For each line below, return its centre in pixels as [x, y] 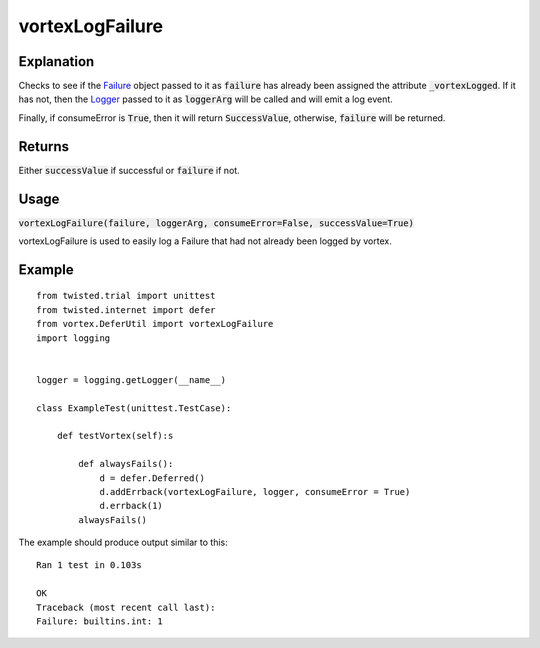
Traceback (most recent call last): [126, 607]
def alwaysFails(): [126, 464]
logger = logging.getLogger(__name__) [131, 379]
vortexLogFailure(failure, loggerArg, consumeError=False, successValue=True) [216, 223]
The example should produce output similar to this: [123, 542]
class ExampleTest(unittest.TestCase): [134, 408]
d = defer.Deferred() [152, 478]
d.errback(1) [131, 506]
